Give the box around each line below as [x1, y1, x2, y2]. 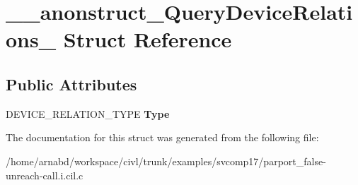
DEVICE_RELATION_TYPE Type [6, 106, 170, 121]
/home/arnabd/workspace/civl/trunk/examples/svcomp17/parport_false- [6, 153, 326, 168]
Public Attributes [6, 73, 137, 95]
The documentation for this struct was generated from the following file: [6, 130, 319, 145]
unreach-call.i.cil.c [6, 167, 83, 182]
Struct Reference [63, 25, 232, 54]
